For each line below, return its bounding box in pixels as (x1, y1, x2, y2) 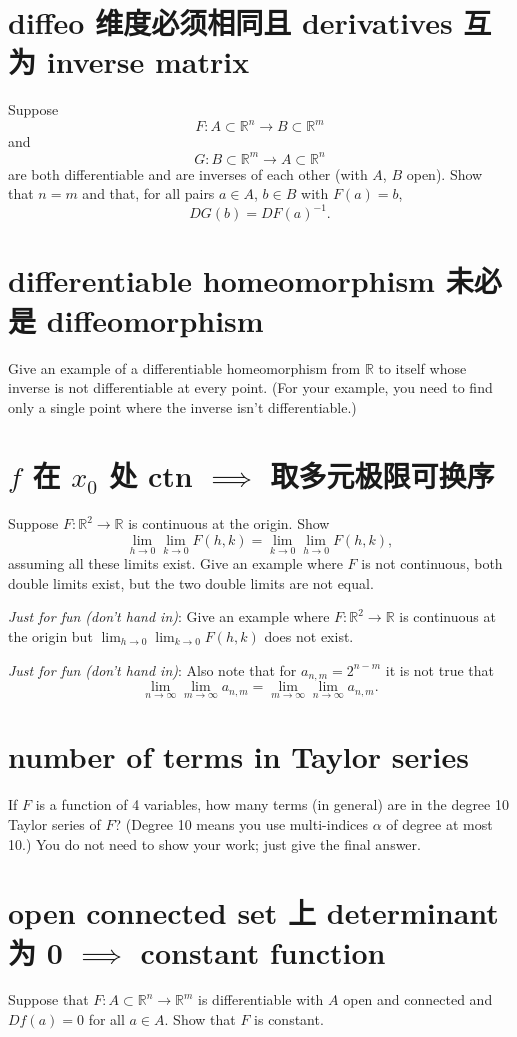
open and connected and (343, 989, 493, 1010)
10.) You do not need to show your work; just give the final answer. (8, 833, 421, 854)
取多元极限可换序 (270, 455, 495, 496)
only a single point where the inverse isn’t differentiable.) (8, 396, 357, 417)
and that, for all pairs (82, 183, 215, 204)
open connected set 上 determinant (8, 892, 499, 933)
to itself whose (378, 357, 467, 378)
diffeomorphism (46, 299, 264, 340)
